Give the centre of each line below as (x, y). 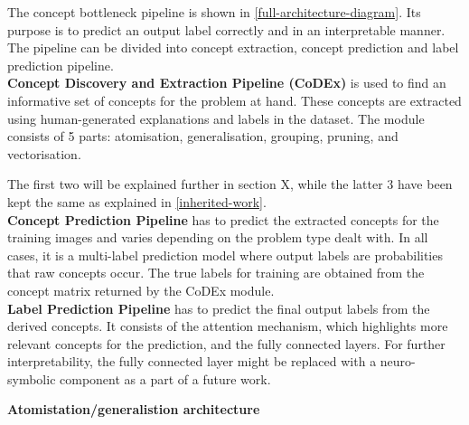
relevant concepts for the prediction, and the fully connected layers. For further (226, 343)
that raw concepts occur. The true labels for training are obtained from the (216, 273)
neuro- (398, 361)
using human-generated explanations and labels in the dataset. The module (216, 118)
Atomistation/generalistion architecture (134, 409)
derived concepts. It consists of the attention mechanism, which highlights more (228, 326)
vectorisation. (44, 153)
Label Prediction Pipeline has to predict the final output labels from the (219, 308)
